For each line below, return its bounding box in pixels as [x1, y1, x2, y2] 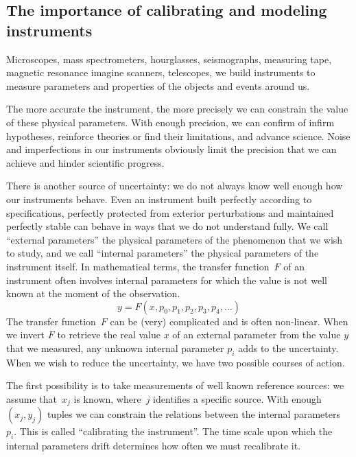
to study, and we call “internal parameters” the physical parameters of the [6, 246, 319, 260]
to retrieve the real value [57, 327, 161, 342]
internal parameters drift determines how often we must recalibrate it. [6, 438, 301, 453]
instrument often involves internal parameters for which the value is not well [6, 272, 327, 287]
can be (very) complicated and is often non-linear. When [110, 314, 348, 328]
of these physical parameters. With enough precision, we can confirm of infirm [6, 115, 335, 129]
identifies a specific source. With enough [153, 391, 322, 406]
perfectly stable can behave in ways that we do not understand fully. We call [6, 219, 329, 233]
